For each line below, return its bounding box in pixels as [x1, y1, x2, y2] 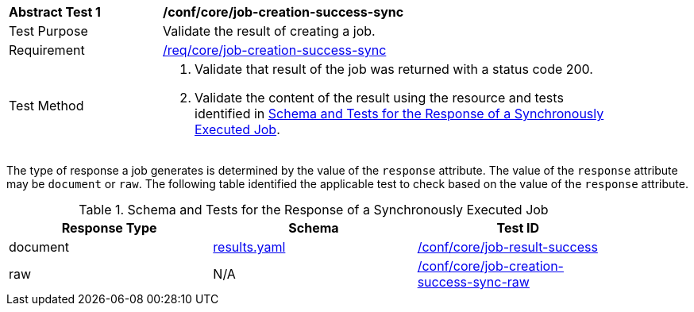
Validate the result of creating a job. [163, 23, 376, 39]
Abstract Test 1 [9, 4, 101, 20]
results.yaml [213, 239, 286, 255]
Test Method [9, 98, 84, 114]
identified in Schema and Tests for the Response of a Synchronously [195, 106, 604, 121]
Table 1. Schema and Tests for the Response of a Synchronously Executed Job [79, 202, 549, 218]
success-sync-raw [417, 274, 530, 290]
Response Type [61, 220, 157, 236]
